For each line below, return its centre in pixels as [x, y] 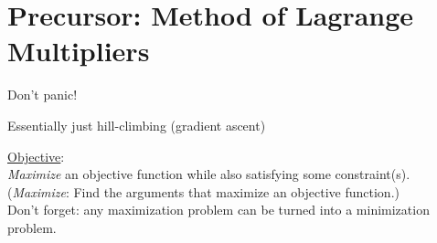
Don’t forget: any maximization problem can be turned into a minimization [218, 210]
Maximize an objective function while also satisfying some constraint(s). [209, 174]
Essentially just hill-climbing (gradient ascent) [137, 125]
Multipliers [79, 51]
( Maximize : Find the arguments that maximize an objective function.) [203, 191]
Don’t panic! [43, 95]
